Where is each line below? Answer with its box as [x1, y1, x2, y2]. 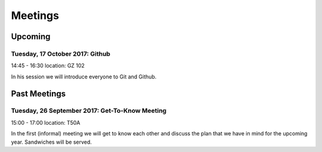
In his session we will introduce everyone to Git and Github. [11, 73, 157, 80]
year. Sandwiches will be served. [11, 138, 92, 145]
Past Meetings [11, 88, 66, 99]
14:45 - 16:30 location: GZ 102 [11, 62, 85, 69]
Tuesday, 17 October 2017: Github [11, 49, 110, 58]
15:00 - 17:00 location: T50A [11, 119, 80, 126]
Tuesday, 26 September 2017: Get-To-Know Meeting [11, 107, 167, 115]
